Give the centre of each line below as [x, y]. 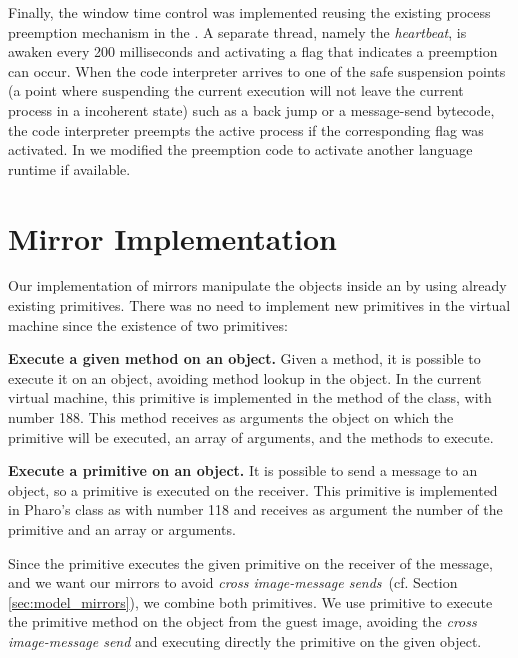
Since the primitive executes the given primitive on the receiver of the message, [250, 562]
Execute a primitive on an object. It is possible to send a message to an [243, 470]
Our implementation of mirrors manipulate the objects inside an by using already [257, 285]
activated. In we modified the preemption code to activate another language [240, 149]
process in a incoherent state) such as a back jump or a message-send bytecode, [251, 109]
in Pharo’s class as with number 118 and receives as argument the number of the [255, 509]
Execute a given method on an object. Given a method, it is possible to [244, 358]
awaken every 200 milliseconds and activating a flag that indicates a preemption [253, 51]
